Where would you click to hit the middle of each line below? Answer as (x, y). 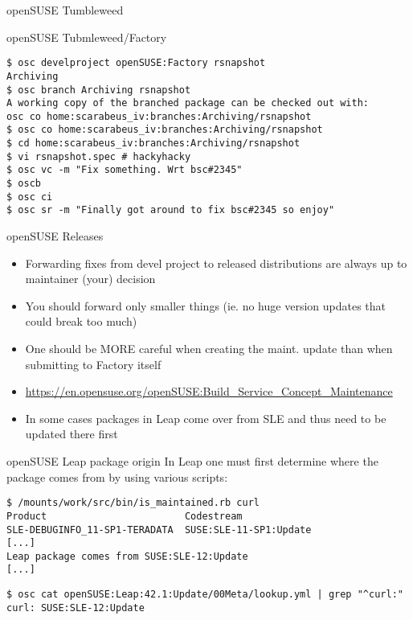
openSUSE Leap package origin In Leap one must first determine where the (192, 461)
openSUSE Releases (55, 236)
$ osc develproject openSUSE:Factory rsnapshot (136, 63)
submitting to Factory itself (93, 364)
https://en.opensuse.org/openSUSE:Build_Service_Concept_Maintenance (209, 391)
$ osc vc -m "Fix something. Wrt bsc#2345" (125, 170)
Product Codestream (125, 516)
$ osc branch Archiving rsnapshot (99, 90)
